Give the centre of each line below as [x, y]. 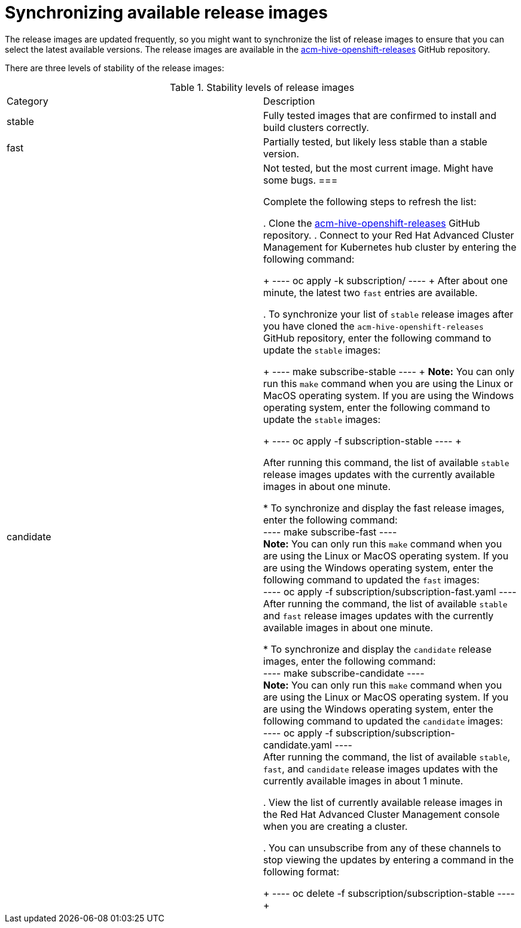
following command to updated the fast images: [371, 579]
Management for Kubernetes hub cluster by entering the [390, 247]
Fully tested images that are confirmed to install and [380, 115]
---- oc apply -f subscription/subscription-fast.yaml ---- [390, 591]
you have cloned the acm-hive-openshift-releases [374, 326]
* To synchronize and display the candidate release [377, 649]
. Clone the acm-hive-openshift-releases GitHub [372, 223]
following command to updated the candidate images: [383, 721]
